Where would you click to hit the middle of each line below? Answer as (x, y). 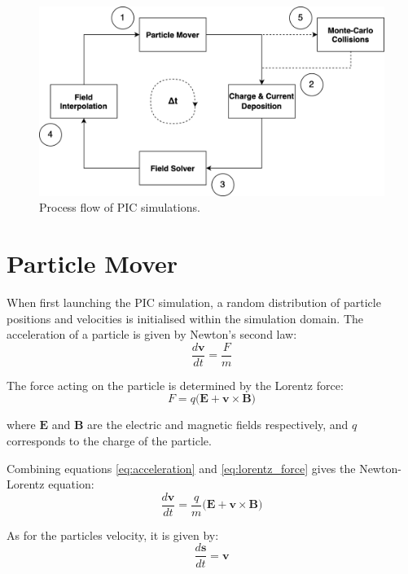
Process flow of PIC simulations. (120, 207)
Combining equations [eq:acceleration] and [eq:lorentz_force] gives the (181, 468)
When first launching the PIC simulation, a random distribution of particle (194, 302)
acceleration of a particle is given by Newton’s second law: (152, 334)
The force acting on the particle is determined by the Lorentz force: (175, 385)
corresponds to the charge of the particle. (109, 441)
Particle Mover (92, 263)
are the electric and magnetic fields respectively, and (218, 425)
